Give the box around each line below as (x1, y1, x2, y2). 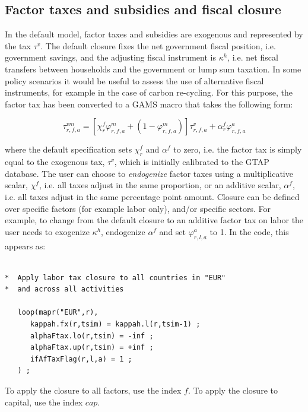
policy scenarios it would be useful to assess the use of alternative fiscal (5, 74, 264, 87)
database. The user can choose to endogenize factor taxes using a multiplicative (5, 167, 293, 179)
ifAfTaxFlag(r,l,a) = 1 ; (30, 354, 132, 363)
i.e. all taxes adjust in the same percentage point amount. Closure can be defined (5, 190, 300, 202)
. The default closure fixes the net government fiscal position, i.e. (40, 39, 276, 52)
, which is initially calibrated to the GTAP (114, 156, 269, 168)
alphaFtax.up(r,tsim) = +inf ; (30, 343, 154, 352)
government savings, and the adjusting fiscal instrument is (5, 51, 216, 64)
